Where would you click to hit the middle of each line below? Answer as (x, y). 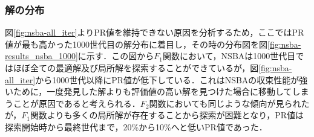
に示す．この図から (116, 56)
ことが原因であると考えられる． (77, 103)
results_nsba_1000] (41, 56)
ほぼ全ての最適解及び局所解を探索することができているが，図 (136, 68)
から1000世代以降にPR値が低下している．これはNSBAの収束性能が (167, 79)
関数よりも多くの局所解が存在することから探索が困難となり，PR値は (167, 115)
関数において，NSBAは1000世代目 (229, 56)
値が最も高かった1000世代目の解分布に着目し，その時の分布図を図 (136, 44)
